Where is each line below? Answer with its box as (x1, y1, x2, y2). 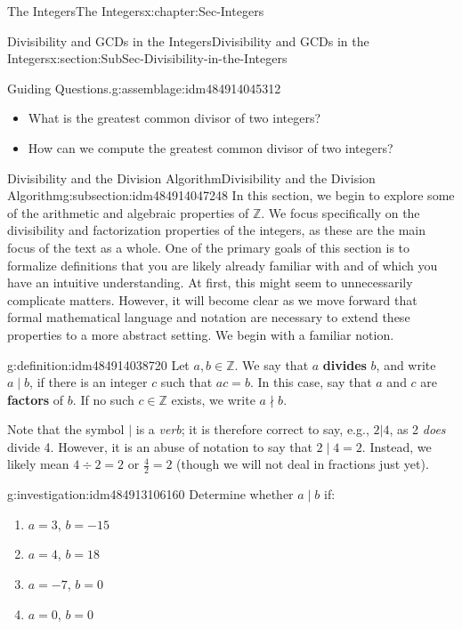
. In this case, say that (249, 373, 372, 391)
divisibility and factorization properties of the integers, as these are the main (7, 221, 426, 239)
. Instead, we (361, 437, 432, 456)
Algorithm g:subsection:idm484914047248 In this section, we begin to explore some (7, 186, 455, 205)
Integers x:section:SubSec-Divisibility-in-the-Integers (7, 49, 288, 68)
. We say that (234, 355, 309, 374)
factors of (7, 390, 64, 408)
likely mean (7, 455, 69, 473)
